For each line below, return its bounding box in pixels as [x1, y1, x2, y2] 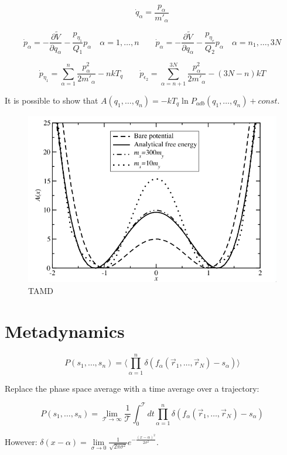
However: [5, 435, 37, 447]
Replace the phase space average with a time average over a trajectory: [5, 382, 259, 394]
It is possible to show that [5, 94, 98, 106]
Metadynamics [5, 319, 125, 343]
